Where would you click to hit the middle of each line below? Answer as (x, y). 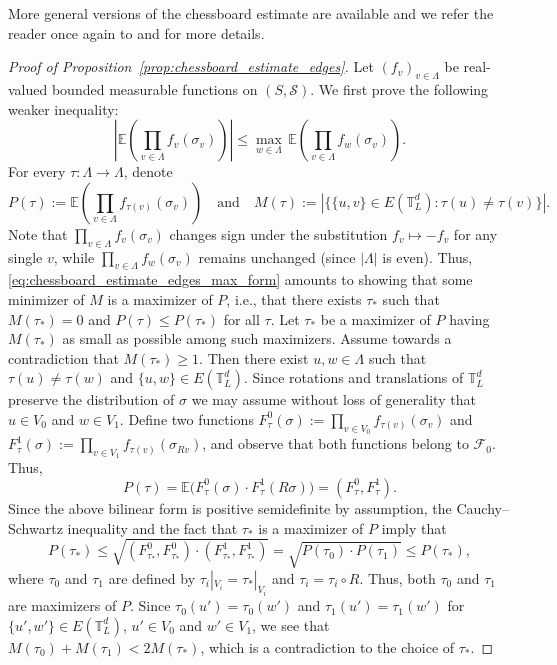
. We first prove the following (399, 88)
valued (28, 88)
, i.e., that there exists (294, 298)
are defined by (152, 577)
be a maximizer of (375, 318)
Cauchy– (482, 507)
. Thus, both (397, 577)
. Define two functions (186, 418)
